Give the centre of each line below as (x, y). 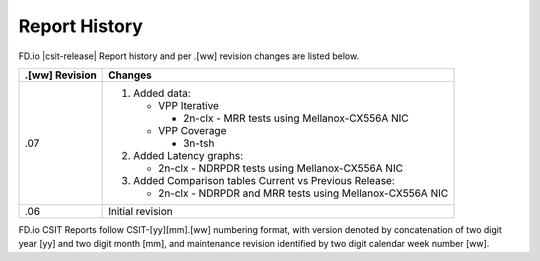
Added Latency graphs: (188, 155)
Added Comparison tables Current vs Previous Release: (264, 180)
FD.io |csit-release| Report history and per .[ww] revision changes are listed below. (189, 56)
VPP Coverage (192, 130)
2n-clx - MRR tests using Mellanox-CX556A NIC (296, 118)
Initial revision (141, 211)
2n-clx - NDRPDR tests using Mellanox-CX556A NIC (281, 168)
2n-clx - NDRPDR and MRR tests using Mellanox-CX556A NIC (303, 193)
